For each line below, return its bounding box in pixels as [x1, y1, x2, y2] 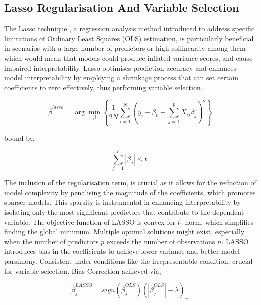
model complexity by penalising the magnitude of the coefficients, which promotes [4, 187, 256, 197]
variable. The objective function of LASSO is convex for [4, 216, 176, 227]
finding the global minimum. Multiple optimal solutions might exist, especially [4, 226, 245, 237]
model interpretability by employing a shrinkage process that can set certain [4, 72, 238, 83]
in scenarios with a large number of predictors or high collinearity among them [4, 43, 246, 53]
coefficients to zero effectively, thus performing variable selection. [4, 82, 203, 92]
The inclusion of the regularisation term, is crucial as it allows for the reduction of [4, 177, 256, 188]
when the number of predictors [4, 236, 99, 246]
